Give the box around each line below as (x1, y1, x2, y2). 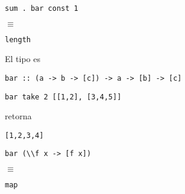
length (5, 35, 31, 44)
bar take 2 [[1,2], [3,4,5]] (5, 92, 122, 101)
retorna (5, 110, 32, 122)
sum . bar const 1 (5, 4, 78, 13)
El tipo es (5, 52, 40, 65)
